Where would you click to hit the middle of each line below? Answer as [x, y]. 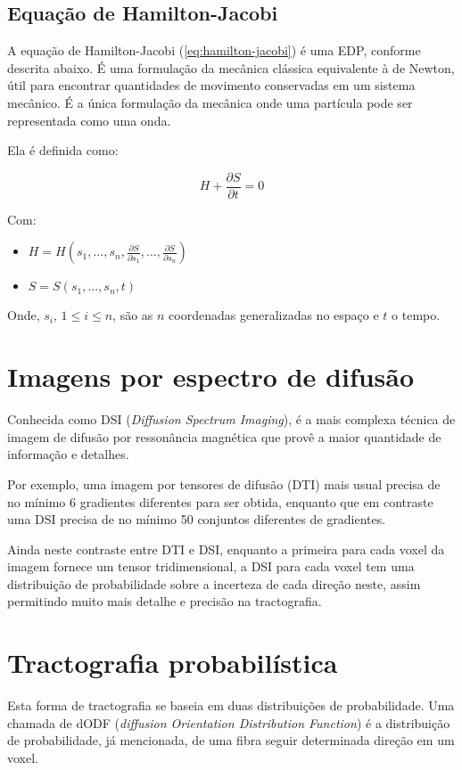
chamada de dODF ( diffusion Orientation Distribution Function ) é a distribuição [229, 722]
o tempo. [416, 315]
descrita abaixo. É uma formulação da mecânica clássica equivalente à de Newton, [231, 67]
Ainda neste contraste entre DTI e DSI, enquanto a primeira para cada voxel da [226, 549]
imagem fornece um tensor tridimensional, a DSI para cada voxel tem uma [211, 566]
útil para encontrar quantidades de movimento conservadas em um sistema [211, 85]
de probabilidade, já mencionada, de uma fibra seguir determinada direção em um [231, 740]
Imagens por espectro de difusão [211, 377]
